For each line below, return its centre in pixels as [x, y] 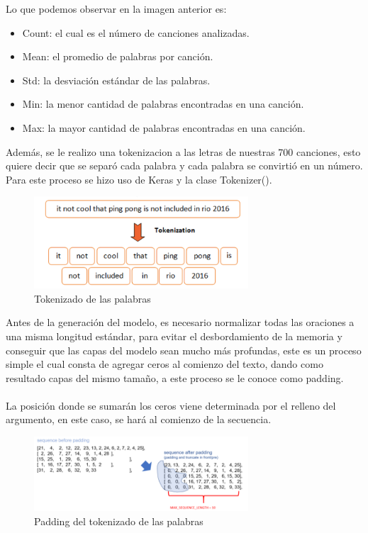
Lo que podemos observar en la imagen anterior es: [116, 9]
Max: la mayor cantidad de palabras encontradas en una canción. [164, 127]
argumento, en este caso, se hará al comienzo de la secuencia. [139, 419]
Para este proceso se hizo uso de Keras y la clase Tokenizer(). [139, 179]
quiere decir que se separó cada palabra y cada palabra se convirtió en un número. [184, 165]
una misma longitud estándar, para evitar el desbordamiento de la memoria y [174, 336]
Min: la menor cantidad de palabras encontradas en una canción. [163, 104]
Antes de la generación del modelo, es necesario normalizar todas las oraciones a [180, 322]
